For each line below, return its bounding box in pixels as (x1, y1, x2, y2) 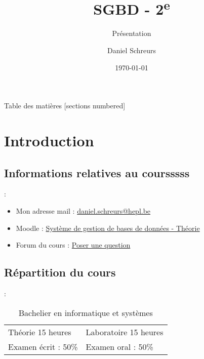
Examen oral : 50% (86, 340, 153, 352)
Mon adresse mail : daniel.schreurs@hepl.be (16, 206, 151, 216)
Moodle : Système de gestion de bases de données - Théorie (16, 222, 200, 233)
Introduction (4, 130, 94, 151)
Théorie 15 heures (8, 326, 71, 338)
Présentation (112, 28, 151, 38)
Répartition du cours (4, 264, 116, 280)
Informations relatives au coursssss (4, 165, 190, 180)
